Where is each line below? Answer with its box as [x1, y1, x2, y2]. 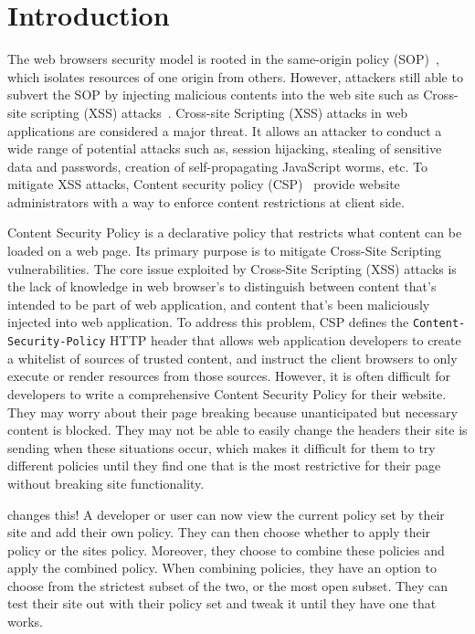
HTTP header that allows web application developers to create [110, 331, 461, 350]
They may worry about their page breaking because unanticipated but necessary [7, 402, 458, 421]
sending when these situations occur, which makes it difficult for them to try [7, 438, 436, 457]
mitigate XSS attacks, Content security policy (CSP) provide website [7, 174, 400, 194]
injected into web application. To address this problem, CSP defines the [7, 312, 409, 332]
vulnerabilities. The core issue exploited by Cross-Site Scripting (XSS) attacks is [7, 259, 457, 278]
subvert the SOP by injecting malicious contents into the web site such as [7, 85, 419, 104]
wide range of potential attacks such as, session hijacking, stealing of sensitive [7, 139, 442, 158]
